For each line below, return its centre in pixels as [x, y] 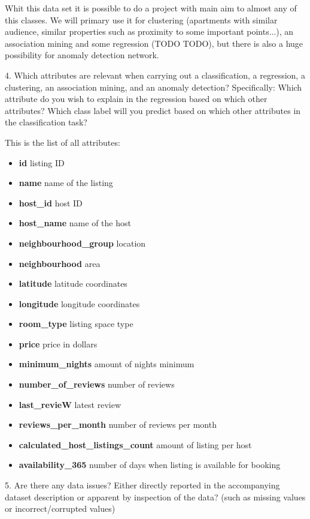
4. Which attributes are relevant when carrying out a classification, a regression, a [155, 75]
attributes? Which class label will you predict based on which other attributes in [153, 110]
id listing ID [42, 162]
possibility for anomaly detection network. [82, 55]
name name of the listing [66, 183]
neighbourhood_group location [82, 243]
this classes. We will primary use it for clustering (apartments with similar [141, 19]
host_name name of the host [75, 223]
